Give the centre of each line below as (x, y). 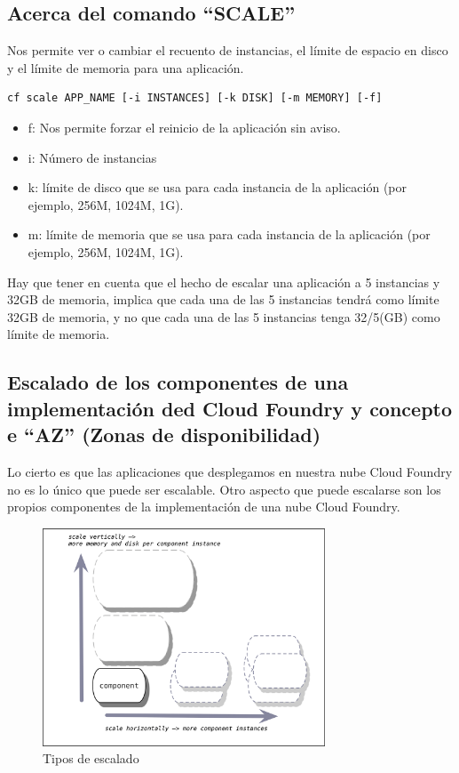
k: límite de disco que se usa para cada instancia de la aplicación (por (217, 187)
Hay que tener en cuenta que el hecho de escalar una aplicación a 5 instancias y (224, 282)
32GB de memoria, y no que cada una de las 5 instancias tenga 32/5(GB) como (224, 316)
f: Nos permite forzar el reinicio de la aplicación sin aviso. (184, 127)
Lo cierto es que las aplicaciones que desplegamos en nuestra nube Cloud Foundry (230, 471)
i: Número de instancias (92, 157)
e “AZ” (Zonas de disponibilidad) (164, 435)
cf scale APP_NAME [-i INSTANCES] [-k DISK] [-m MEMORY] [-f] (195, 98)
